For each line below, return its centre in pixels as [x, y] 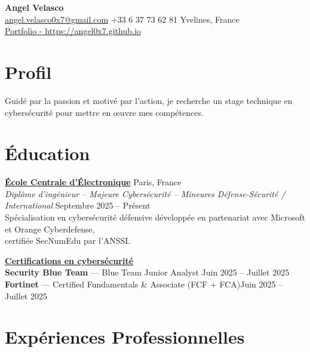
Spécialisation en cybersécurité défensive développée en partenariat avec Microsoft [155, 217]
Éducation [47, 153]
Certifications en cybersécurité [69, 260]
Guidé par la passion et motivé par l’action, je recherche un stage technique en [149, 100]
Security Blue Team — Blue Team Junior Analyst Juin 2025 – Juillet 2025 [147, 272]
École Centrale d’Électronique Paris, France [93, 182]
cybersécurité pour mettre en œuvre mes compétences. [104, 112]
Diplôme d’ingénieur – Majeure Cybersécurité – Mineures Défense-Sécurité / [145, 193]
